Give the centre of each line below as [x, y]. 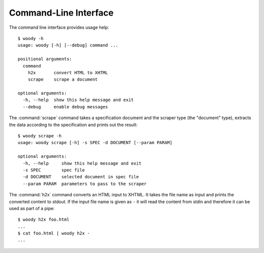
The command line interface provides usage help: [59, 27]
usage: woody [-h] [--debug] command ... [68, 45]
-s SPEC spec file [54, 170]
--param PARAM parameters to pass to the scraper [85, 184]
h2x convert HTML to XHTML [68, 73]
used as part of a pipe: [32, 208]
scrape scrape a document [63, 80]
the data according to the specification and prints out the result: [73, 125]
